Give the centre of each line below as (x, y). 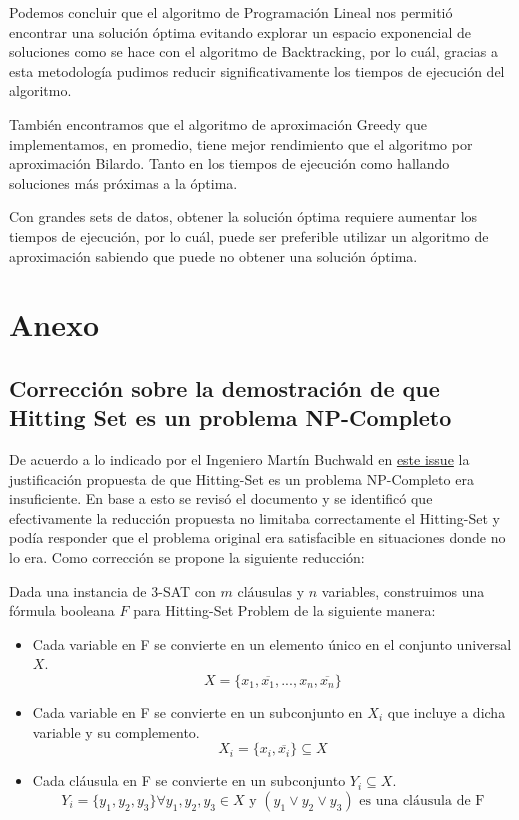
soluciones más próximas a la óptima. (123, 182)
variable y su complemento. (116, 731)
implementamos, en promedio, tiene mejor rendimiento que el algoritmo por (241, 143)
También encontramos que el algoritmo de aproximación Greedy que (218, 123)
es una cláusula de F (422, 800)
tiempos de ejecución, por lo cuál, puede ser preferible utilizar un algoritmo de (249, 235)
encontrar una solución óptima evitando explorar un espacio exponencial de (240, 31)
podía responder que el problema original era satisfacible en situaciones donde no (257, 537)
